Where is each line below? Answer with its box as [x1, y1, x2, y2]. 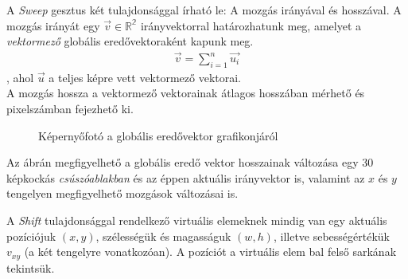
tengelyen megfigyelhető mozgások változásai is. [6, 185, 239, 202]
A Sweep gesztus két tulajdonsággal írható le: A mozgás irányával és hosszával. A [6, 2, 402, 18]
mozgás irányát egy [6, 17, 100, 33]
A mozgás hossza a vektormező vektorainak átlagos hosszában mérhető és [6, 84, 365, 101]
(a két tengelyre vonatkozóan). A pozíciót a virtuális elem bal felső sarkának [24, 243, 397, 260]
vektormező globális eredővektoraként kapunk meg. [6, 33, 254, 49]
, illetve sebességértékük [273, 227, 391, 244]
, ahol [6, 69, 34, 85]
